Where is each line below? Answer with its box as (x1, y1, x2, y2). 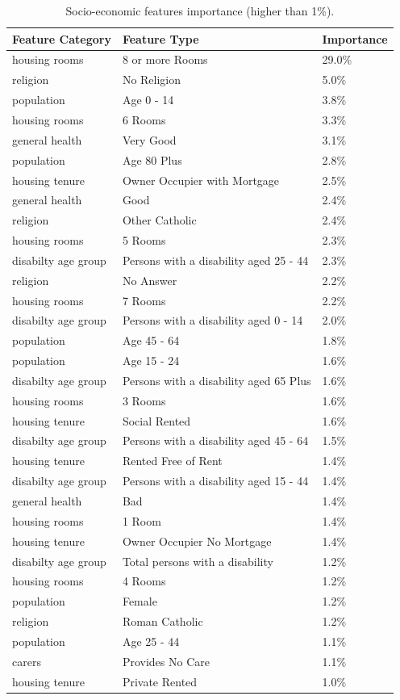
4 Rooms (122, 572, 166, 589)
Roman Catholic (122, 613, 203, 630)
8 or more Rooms (122, 51, 208, 68)
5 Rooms (122, 232, 166, 249)
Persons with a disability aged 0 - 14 (122, 312, 303, 329)
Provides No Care (122, 652, 210, 669)
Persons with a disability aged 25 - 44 (122, 251, 309, 268)
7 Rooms (122, 291, 166, 308)
